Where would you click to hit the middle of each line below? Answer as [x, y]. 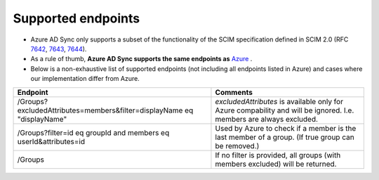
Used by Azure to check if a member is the [286, 128]
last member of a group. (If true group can [285, 137]
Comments [234, 92]
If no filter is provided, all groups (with [278, 155]
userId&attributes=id [51, 141]
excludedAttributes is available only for [279, 101]
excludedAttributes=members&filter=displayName [100, 110]
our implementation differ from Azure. [85, 79]
